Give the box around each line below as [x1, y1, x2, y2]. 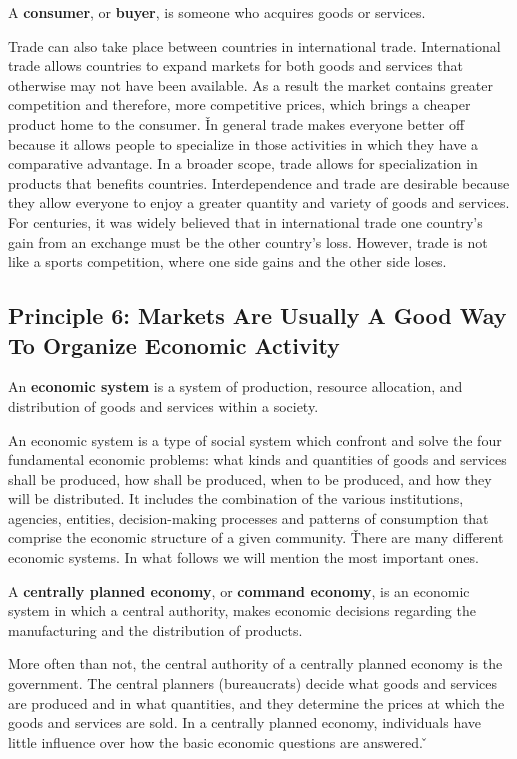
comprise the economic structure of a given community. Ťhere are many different [8, 527, 504, 548]
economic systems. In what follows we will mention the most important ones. [8, 547, 479, 568]
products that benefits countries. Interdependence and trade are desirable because [8, 172, 510, 193]
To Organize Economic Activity [8, 329, 340, 360]
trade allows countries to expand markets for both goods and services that [8, 55, 463, 76]
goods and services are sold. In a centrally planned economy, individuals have [8, 712, 482, 733]
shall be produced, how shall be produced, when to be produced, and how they [8, 468, 492, 489]
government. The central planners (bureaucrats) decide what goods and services [8, 673, 498, 694]
